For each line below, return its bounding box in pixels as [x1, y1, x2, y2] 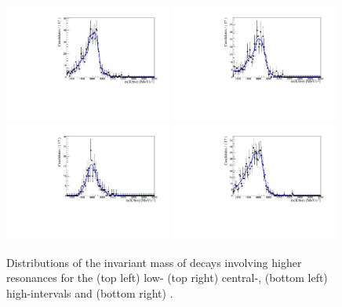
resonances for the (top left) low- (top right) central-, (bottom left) [6, 269, 328, 286]
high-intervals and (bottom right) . [6, 285, 173, 301]
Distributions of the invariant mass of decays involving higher [6, 254, 302, 270]
